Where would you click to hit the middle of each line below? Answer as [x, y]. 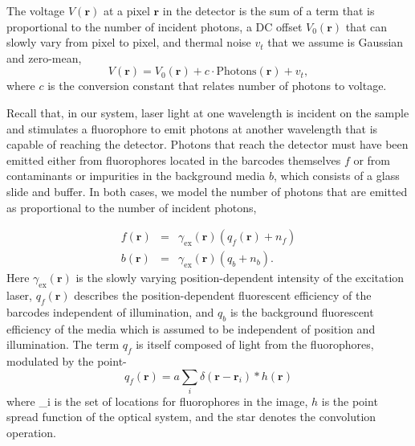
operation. [31, 433]
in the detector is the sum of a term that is [269, 10]
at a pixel [126, 10]
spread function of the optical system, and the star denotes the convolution [191, 417]
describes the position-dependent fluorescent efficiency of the [223, 295]
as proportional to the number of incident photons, [132, 207]
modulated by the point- [67, 360]
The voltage [36, 10]
